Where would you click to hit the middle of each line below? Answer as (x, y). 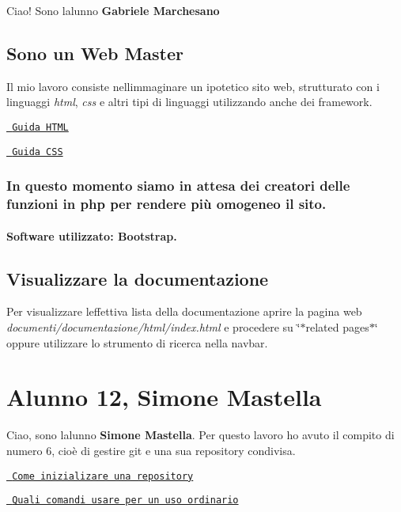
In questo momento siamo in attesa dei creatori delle (178, 186)
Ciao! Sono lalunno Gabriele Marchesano (113, 10)
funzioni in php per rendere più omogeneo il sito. (166, 204)
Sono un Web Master (95, 53)
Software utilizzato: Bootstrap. (92, 235)
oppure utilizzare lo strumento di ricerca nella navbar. (137, 342)
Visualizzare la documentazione (138, 278)
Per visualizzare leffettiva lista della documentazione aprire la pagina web (184, 311)
